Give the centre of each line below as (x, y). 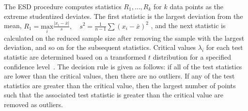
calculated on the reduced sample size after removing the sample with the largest (124, 38)
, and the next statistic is (188, 25)
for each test (225, 47)
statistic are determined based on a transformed (75, 56)
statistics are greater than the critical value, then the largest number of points (120, 85)
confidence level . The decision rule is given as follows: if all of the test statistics (123, 66)
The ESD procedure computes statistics (63, 6)
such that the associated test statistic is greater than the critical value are (114, 95)
